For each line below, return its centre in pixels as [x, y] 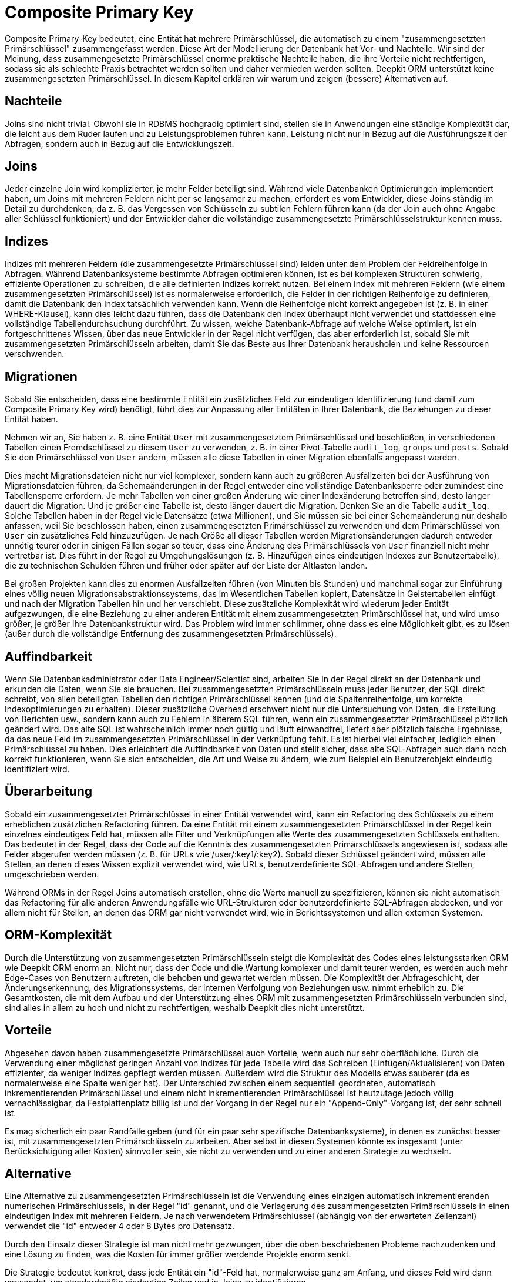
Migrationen [41, 376]
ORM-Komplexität [58, 935]
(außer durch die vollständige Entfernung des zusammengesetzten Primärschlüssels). [171, 634]
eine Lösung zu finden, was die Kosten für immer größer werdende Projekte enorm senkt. [178, 1254]
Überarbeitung [48, 792]
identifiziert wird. [37, 769]
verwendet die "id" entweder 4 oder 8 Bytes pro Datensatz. [120, 1226]
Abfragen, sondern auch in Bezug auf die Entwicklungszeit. [120, 143]
